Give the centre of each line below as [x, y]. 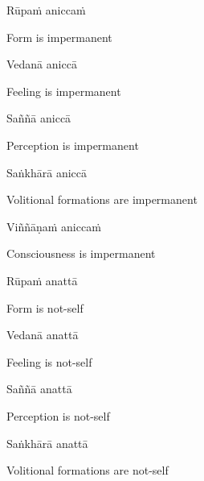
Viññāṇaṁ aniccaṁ [54, 226]
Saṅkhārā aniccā [47, 172]
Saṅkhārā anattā [47, 443]
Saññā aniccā [39, 118]
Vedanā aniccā [42, 64]
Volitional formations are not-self [88, 470]
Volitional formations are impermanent [102, 199]
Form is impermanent [59, 37]
